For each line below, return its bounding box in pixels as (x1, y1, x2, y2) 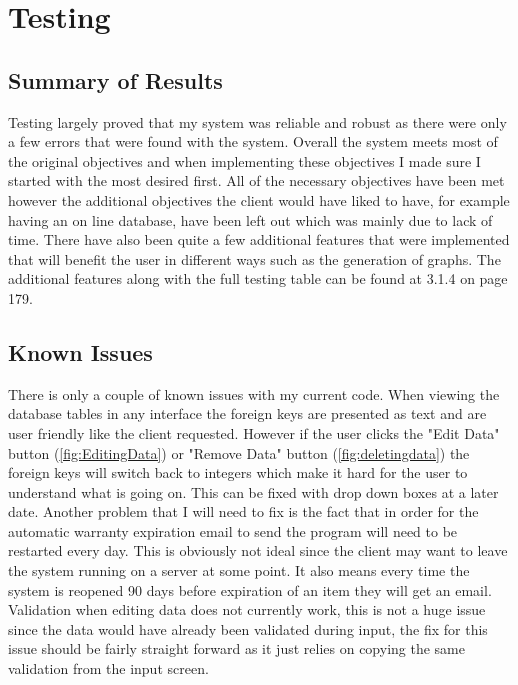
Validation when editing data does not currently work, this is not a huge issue (8, 599, 486, 620)
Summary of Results (8, 64, 223, 95)
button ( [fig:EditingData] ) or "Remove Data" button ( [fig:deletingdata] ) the (8, 442, 470, 463)
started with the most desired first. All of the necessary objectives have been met (8, 170, 505, 191)
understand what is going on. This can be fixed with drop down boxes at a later (8, 481, 499, 502)
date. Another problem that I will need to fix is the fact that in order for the (8, 501, 479, 522)
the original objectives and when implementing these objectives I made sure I (8, 150, 481, 171)
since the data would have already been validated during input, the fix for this (8, 618, 488, 639)
